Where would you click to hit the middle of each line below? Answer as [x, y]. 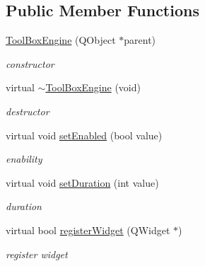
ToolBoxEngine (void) [93, 87]
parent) [140, 40]
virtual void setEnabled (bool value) [84, 135]
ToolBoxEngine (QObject [61, 40]
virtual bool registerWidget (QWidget [88, 230]
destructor [28, 111]
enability [24, 159]
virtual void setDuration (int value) [82, 182]
